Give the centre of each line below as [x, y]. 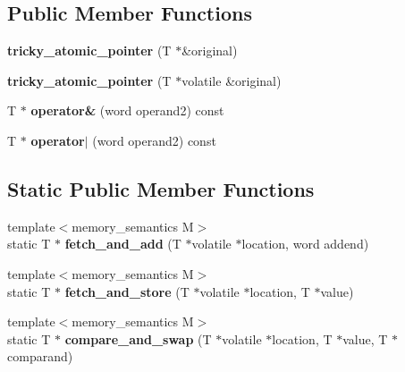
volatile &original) [232, 80]
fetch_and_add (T [123, 244]
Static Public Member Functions [161, 188]
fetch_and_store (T [127, 291]
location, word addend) [305, 244]
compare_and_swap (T [138, 338]
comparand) [40, 356]
